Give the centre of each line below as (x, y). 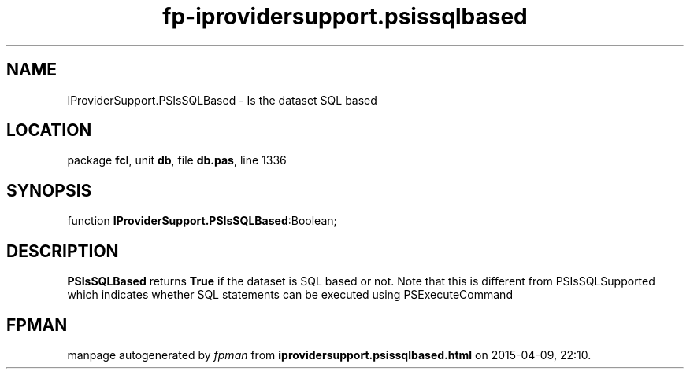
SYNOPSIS (49, 190)
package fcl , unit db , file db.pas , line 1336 (177, 160)
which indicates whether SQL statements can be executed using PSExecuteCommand (290, 295)
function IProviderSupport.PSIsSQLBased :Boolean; (202, 221)
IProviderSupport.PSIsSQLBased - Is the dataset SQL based (222, 100)
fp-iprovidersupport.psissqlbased (345, 17)
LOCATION (49, 131)
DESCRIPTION (63, 251)
